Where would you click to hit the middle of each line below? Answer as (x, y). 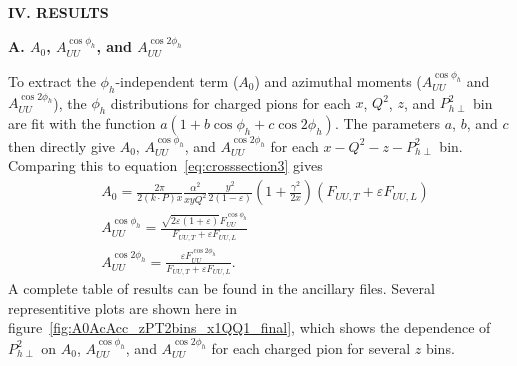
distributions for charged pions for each (230, 102)
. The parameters (387, 123)
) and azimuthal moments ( (338, 80)
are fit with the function (82, 123)
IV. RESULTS (58, 12)
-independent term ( (177, 80)
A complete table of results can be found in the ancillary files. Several (221, 288)
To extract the (52, 80)
